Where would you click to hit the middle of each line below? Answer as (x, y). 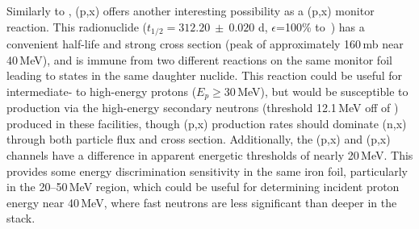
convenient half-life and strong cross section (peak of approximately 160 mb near (205, 44)
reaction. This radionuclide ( (77, 26)
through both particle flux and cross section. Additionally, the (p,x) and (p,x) (199, 139)
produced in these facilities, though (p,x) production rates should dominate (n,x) (207, 123)
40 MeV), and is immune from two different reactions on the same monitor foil (199, 59)
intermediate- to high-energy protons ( (102, 91)
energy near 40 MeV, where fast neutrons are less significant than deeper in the (202, 202)
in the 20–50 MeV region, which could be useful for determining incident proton (203, 187)
